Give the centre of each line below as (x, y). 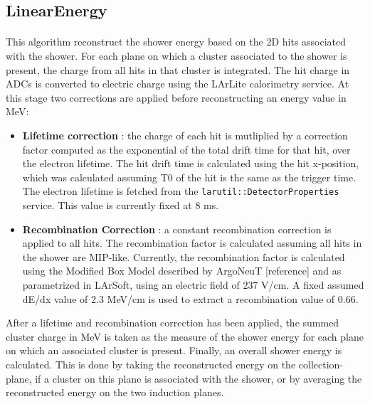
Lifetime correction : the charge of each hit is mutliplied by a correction (185, 135)
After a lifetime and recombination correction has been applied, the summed (173, 323)
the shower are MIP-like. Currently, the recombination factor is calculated (184, 256)
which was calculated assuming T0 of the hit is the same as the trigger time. (189, 177)
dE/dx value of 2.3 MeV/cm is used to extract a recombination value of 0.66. (190, 298)
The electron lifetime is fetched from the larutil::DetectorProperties (181, 191)
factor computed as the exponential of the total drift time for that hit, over (186, 149)
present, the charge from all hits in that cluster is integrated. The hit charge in (178, 69)
